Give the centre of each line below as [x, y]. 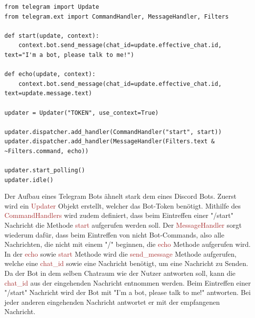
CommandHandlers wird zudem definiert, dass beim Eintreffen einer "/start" [119, 215]
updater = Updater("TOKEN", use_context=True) [81, 113]
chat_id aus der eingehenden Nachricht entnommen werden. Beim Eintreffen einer [128, 282]
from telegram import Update [52, 7]
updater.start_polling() [45, 171]
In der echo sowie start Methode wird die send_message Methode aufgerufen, [121, 253]
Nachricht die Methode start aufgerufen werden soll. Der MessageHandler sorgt [123, 225]
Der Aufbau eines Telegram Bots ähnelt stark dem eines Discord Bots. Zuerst [120, 196]
